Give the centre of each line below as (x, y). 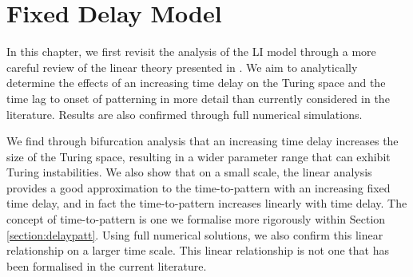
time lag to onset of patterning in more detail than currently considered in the (198, 98)
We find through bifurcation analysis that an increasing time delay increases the (203, 141)
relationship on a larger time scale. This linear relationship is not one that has (198, 250)
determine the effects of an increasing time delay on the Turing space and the (196, 83)
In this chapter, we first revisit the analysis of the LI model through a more (191, 51)
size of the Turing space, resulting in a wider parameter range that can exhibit (199, 156)
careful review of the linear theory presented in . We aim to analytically (182, 67)
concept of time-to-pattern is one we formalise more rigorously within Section (196, 219)
